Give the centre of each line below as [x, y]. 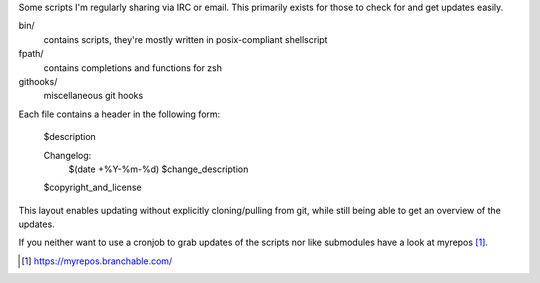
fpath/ [31, 54]
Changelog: [67, 155]
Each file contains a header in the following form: [119, 114]
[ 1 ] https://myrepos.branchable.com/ [97, 261]
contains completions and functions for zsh [133, 67]
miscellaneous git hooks [93, 96]
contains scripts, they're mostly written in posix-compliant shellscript [185, 39]
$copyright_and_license [92, 187]
